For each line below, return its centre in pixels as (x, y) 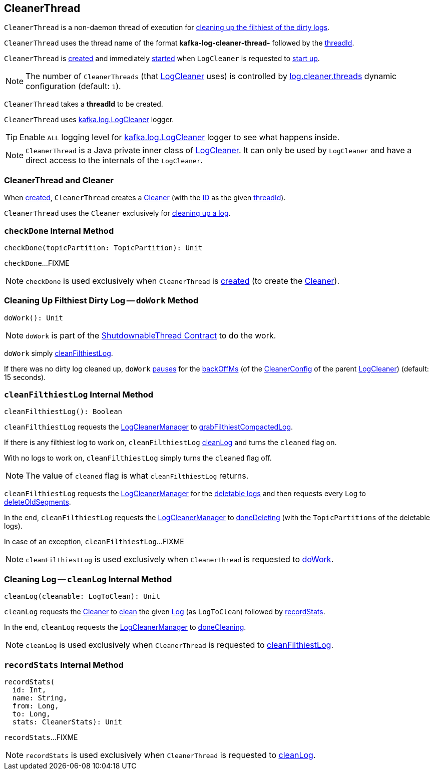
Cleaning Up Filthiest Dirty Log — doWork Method (101, 301)
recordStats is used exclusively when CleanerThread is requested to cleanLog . (171, 755)
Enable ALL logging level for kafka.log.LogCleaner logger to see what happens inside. (180, 137)
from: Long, (36, 706)
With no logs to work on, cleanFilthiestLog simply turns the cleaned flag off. (138, 458)
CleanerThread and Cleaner (59, 180)
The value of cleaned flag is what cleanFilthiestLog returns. (137, 476)
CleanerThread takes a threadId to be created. (84, 104)
